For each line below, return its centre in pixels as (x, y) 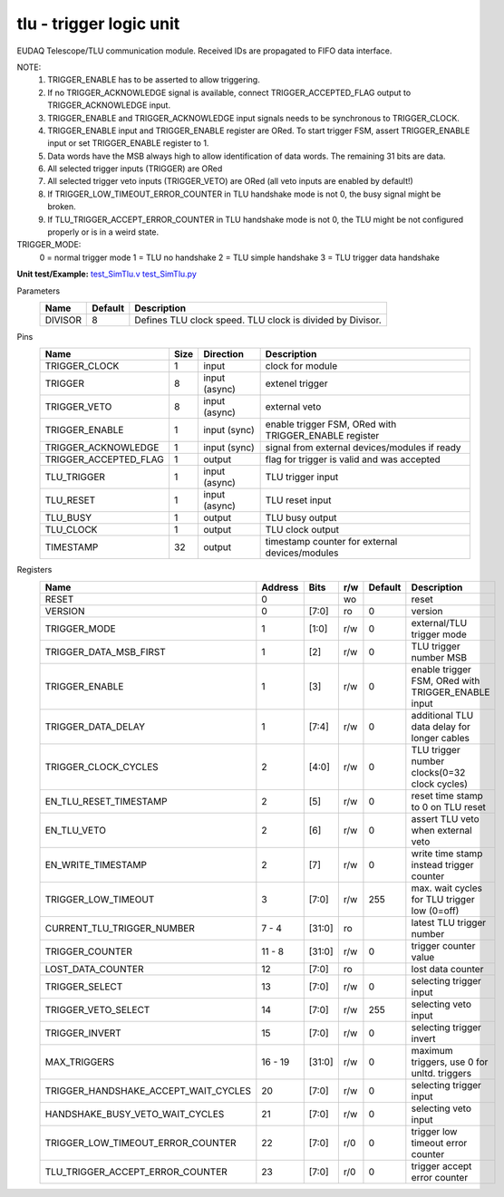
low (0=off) (435, 911)
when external (441, 830)
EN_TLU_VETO (76, 830)
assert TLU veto (445, 818)
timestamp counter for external (331, 542)
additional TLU (442, 715)
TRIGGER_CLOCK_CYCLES (102, 767)
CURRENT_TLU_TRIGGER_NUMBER (120, 928)
